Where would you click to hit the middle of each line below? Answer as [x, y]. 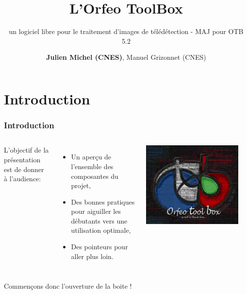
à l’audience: [23, 179]
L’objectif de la [26, 150]
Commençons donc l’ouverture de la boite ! [68, 286]
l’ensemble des [92, 166]
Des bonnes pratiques [103, 201]
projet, [81, 185]
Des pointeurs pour [99, 247]
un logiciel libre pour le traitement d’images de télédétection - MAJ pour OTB [126, 31]
